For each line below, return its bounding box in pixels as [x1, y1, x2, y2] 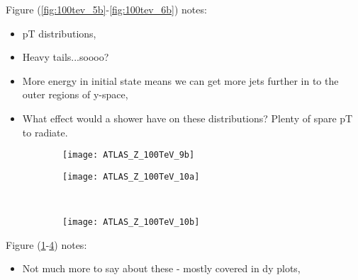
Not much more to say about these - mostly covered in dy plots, [22, 261, 301, 276]
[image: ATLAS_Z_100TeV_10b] [62, 217, 200, 228]
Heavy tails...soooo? [22, 49, 109, 64]
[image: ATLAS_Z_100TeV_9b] [62, 150, 195, 161]
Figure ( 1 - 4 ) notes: [6, 237, 87, 252]
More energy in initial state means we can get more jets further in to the [22, 73, 339, 88]
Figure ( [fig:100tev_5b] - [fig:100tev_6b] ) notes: [6, 2, 207, 16]
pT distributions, [22, 25, 96, 40]
